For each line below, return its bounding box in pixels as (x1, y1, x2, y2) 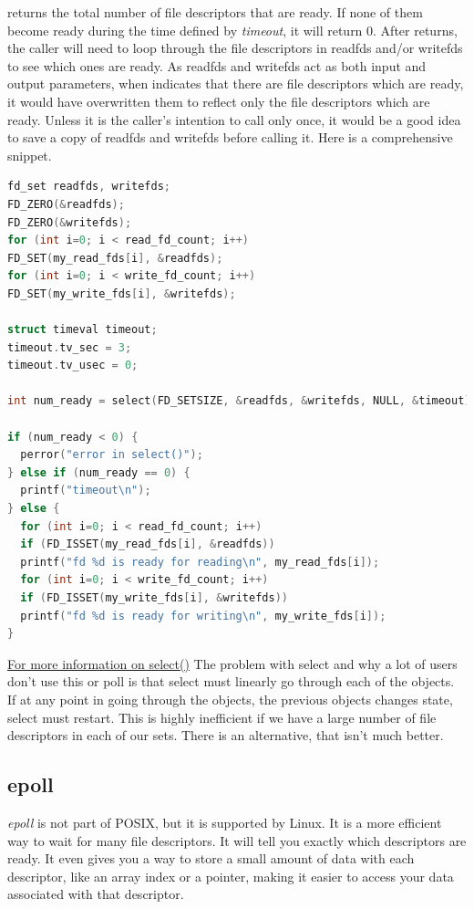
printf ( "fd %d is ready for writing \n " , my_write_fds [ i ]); (20, 609, 386, 622)
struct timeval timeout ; (7, 323, 158, 337)
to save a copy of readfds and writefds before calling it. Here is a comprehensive (7, 128, 453, 147)
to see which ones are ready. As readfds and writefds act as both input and (7, 56, 427, 75)
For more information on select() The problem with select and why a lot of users (7, 653, 458, 673)
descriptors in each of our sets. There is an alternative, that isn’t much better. (7, 726, 444, 745)
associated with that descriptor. (7, 884, 184, 904)
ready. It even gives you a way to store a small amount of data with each (7, 849, 415, 868)
